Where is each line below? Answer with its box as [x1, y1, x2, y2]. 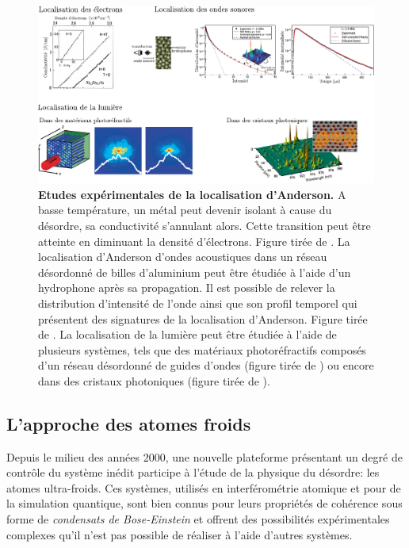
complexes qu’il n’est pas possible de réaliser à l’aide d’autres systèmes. [6, 526, 353, 542]
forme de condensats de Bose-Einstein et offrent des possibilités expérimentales [6, 511, 390, 527]
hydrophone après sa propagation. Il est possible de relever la [38, 279, 335, 296]
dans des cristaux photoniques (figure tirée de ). [38, 372, 270, 389]
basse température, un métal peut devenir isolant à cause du [38, 201, 332, 218]
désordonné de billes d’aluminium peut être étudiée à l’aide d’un [38, 263, 351, 280]
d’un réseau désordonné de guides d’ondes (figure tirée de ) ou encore [38, 357, 374, 374]
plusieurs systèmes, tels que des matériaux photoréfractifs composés [38, 341, 366, 358]
